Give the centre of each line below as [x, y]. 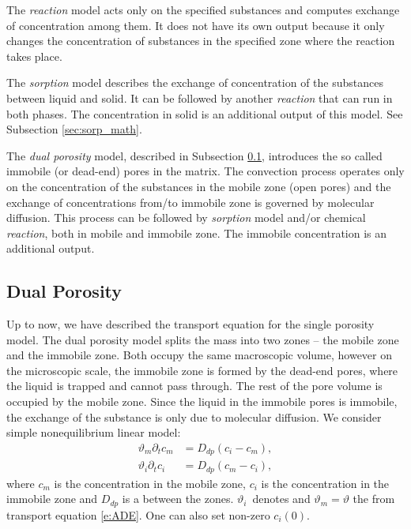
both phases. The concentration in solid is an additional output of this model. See [205, 113]
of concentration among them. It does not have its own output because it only [196, 25]
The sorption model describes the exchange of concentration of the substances [195, 83]
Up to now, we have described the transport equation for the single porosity [190, 324]
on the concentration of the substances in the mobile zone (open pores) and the [199, 186]
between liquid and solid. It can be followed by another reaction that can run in [200, 98]
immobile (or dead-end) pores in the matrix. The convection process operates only [205, 171]
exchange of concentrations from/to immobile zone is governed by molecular [190, 202]
